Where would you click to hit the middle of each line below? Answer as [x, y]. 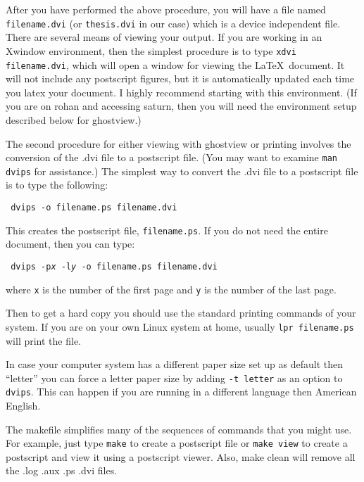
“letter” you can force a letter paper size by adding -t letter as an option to [174, 378]
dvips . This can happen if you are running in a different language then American [181, 392]
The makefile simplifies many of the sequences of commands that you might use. [179, 429]
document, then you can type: [70, 244]
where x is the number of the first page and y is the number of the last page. [171, 289]
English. [23, 405]
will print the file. [44, 340]
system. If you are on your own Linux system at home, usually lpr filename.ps [180, 326]
